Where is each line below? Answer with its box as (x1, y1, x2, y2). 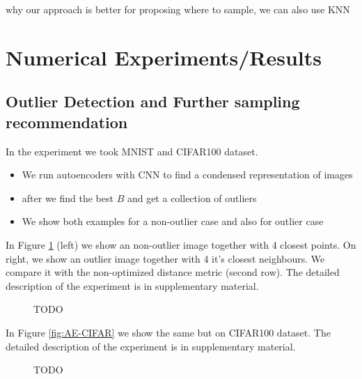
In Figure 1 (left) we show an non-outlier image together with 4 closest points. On (6, 237, 356, 252)
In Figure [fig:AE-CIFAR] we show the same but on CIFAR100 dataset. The (6, 325, 331, 339)
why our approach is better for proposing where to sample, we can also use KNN (6, 2, 350, 16)
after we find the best (22, 190, 113, 205)
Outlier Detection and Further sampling (6, 91, 300, 112)
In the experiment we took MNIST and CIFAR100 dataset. (6, 144, 258, 158)
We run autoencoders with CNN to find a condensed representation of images (22, 167, 353, 182)
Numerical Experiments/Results (6, 42, 322, 71)
